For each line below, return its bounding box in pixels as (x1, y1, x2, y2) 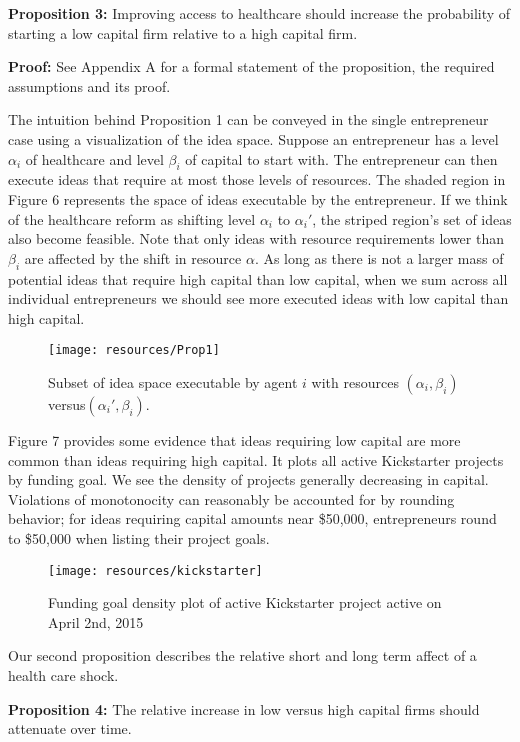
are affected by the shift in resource (24, 247, 242, 268)
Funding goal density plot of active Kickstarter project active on (48, 592, 442, 613)
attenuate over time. (8, 718, 132, 739)
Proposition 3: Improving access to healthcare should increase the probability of (8, 3, 511, 23)
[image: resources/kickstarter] (48, 563, 263, 578)
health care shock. (8, 664, 119, 685)
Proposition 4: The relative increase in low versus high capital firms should (8, 698, 480, 719)
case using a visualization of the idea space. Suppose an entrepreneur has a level (8, 128, 499, 149)
